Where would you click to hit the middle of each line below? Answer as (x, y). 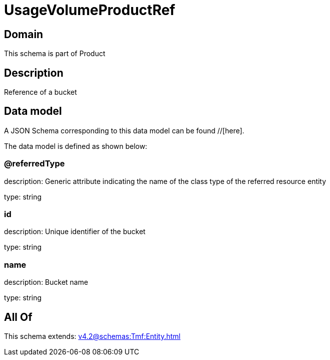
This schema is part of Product (55, 54)
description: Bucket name (46, 282)
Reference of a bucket (40, 92)
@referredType (34, 164)
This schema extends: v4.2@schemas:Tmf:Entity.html (92, 336)
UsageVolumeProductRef (90, 10)
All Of (18, 317)
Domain (24, 34)
